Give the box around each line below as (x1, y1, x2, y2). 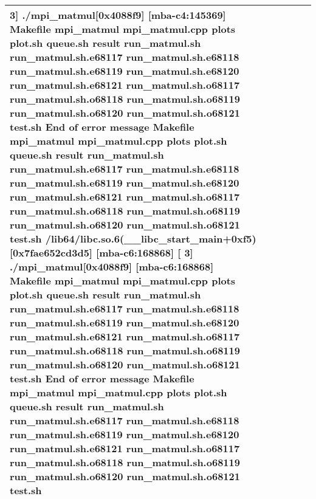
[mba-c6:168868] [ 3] (96, 246, 193, 260)
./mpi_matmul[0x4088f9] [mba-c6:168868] (10, 260, 214, 274)
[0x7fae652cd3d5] (10, 246, 92, 260)
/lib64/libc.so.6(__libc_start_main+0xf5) (45, 232, 256, 246)
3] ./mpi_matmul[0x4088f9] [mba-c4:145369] (10, 8, 226, 22)
